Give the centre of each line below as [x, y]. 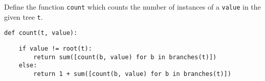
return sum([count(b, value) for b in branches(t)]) [125, 57]
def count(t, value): [41, 33]
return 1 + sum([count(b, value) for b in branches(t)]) [132, 74]
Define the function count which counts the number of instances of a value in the [132, 7]
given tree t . [24, 16]
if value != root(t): [55, 48]
